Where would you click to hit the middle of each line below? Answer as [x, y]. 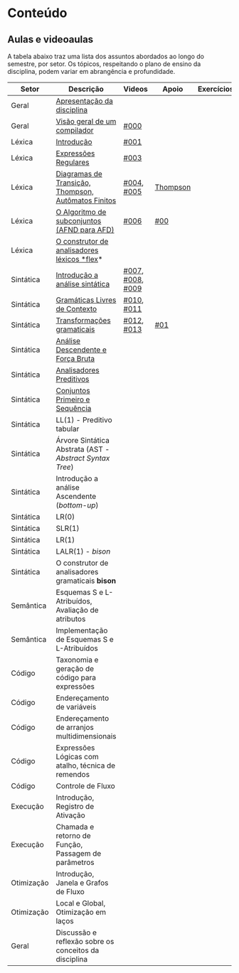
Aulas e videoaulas [51, 39]
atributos [71, 619]
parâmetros [75, 862]
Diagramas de [79, 174]
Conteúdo [37, 13]
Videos [136, 89]
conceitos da [78, 950]
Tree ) [65, 467]
